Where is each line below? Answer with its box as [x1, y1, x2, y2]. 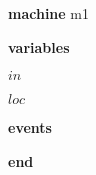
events [8, 117, 52, 138]
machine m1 [8, 3, 90, 23]
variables [8, 36, 70, 57]
